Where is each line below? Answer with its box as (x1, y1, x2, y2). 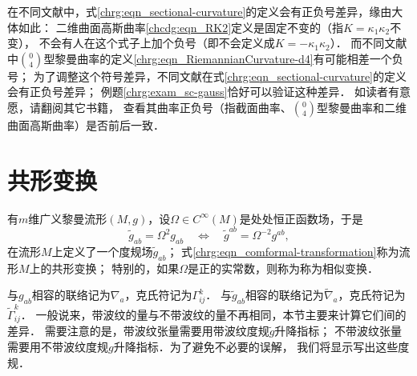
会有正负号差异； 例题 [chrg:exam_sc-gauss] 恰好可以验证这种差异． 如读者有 (7, 83, 400, 100)
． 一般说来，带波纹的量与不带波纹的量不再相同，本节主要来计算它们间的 (20, 306, 407, 322)
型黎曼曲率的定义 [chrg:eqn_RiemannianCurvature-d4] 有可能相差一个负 (43, 50, 403, 66)
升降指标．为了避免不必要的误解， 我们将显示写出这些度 (113, 338, 410, 354)
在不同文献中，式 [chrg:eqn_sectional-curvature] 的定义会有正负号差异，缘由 (7, 3, 392, 19)
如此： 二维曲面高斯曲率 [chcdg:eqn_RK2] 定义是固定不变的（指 (18, 18, 344, 35)
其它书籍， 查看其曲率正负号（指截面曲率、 (63, 98, 292, 115)
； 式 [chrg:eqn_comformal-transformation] (166, 242, 377, 259)
